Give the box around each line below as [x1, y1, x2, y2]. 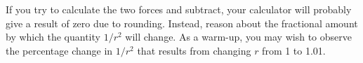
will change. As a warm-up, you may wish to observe [125, 29, 352, 44]
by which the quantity [6, 29, 100, 44]
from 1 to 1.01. [262, 43, 326, 57]
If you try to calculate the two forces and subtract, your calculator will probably [6, 2, 352, 16]
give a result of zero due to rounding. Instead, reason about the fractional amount [6, 15, 358, 30]
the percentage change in [6, 43, 113, 57]
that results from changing [137, 43, 251, 57]
